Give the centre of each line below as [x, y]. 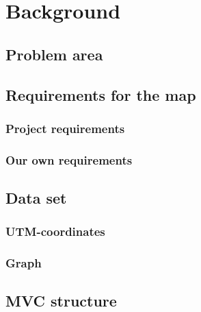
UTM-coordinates [55, 231]
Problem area [54, 54]
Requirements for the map [101, 94]
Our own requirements [69, 159]
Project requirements [65, 128]
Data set [36, 198]
